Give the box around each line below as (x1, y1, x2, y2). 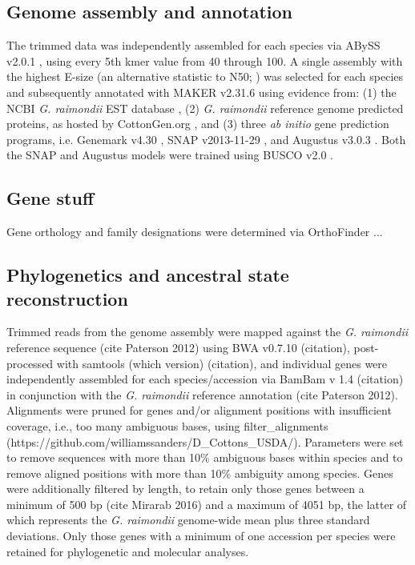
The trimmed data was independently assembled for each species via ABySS (6, 37, 381, 54)
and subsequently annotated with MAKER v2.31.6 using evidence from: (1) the (6, 83, 397, 100)
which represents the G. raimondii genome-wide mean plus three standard (6, 511, 370, 528)
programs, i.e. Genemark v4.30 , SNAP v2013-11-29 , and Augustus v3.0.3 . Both (6, 130, 406, 147)
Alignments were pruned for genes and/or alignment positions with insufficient (6, 402, 392, 419)
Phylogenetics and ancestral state (6, 262, 289, 287)
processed (6, 355, 54, 371)
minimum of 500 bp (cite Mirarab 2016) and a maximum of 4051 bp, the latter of (6, 495, 407, 512)
